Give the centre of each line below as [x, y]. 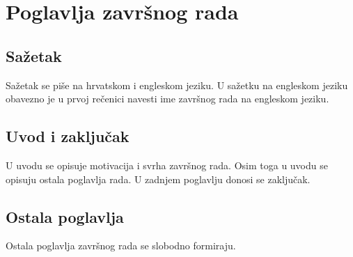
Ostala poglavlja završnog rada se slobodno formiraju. [121, 246]
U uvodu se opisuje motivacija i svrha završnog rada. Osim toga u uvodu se [167, 165]
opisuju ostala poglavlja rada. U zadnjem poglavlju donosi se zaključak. [158, 179]
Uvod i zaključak [68, 136]
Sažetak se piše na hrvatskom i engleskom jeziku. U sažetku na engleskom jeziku [177, 85]
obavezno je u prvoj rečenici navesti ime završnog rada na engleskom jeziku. [167, 99]
